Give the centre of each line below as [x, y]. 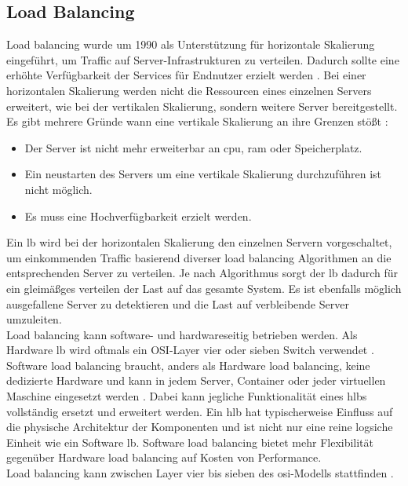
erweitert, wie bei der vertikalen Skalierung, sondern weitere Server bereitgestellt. [202, 106]
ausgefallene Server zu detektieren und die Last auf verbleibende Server [178, 303]
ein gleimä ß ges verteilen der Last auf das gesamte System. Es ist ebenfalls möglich [204, 288]
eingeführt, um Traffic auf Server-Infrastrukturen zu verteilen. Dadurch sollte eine [203, 59]
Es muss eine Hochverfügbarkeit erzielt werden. [138, 216]
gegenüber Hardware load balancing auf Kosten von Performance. [164, 457]
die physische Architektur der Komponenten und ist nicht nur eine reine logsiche [200, 427]
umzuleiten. [34, 319]
